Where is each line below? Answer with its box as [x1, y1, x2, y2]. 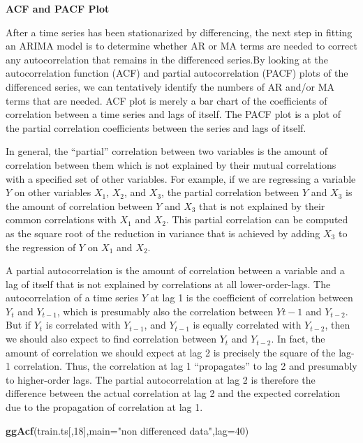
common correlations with [6, 212, 117, 227]
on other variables [14, 185, 91, 200]
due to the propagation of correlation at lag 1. [6, 400, 203, 414]
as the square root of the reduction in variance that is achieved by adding [6, 225, 320, 240]
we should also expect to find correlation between [6, 331, 216, 346]
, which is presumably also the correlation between [57, 303, 274, 318]
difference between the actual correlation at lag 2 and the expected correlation [6, 386, 341, 400]
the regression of [6, 239, 76, 254]
